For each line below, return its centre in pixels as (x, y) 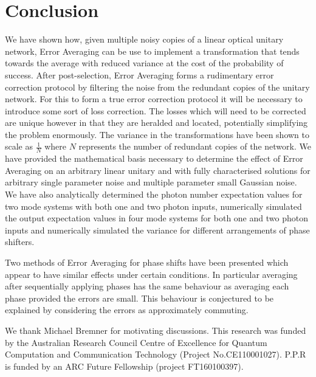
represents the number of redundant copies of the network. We (195, 146)
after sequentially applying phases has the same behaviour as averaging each (147, 286)
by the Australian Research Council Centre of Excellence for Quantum (136, 342)
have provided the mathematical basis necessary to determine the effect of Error (154, 158)
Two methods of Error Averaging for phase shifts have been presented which (147, 262)
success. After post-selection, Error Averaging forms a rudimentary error (139, 74)
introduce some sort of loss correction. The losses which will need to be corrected (156, 110)
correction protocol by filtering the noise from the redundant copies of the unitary (157, 87)
